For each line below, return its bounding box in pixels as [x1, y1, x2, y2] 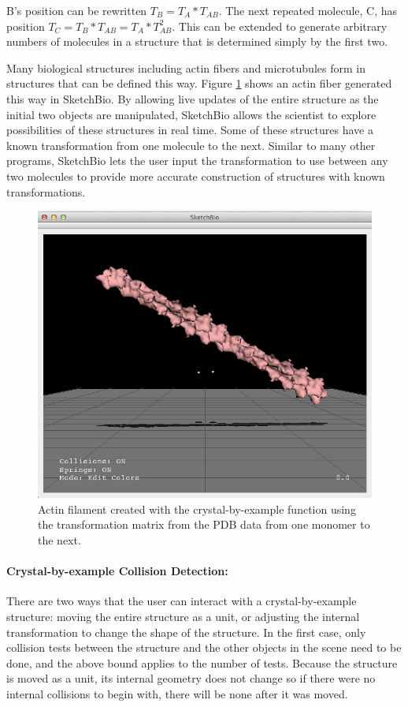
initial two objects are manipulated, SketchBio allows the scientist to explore [6, 106, 376, 122]
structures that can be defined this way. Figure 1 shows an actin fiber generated [6, 75, 392, 92]
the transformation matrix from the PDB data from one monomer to [38, 516, 370, 533]
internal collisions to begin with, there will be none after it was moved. [6, 685, 348, 701]
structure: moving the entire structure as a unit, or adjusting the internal [6, 608, 360, 624]
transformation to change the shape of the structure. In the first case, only [6, 623, 366, 640]
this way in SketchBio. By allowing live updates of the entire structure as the [6, 90, 379, 107]
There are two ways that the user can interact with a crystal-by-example [6, 593, 357, 609]
